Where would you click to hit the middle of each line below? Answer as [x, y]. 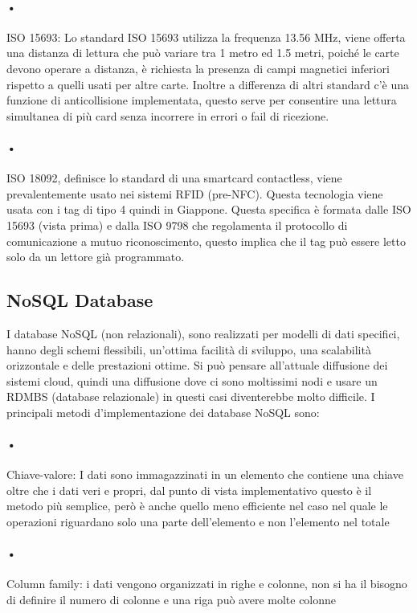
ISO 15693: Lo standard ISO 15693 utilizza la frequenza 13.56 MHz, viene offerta [206, 37]
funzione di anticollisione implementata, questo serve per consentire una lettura [202, 100]
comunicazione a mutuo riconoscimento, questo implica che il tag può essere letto [206, 241]
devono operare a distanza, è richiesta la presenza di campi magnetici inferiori [198, 68]
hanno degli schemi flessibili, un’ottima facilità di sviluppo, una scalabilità [189, 349]
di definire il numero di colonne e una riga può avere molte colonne [172, 600]
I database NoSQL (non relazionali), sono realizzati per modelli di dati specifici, [203, 333]
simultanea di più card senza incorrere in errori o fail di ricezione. [168, 115]
